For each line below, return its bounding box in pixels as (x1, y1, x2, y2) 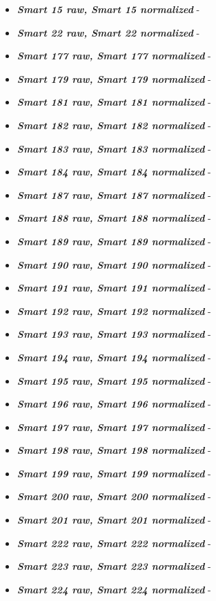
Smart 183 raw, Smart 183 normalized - (17, 141, 211, 155)
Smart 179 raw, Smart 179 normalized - (17, 71, 211, 86)
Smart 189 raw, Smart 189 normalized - (17, 233, 211, 248)
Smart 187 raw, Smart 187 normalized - (17, 187, 211, 202)
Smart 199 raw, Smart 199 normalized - (17, 466, 211, 480)
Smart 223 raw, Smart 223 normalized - (17, 559, 211, 573)
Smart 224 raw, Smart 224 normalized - (17, 582, 211, 596)
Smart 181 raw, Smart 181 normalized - (17, 95, 211, 109)
